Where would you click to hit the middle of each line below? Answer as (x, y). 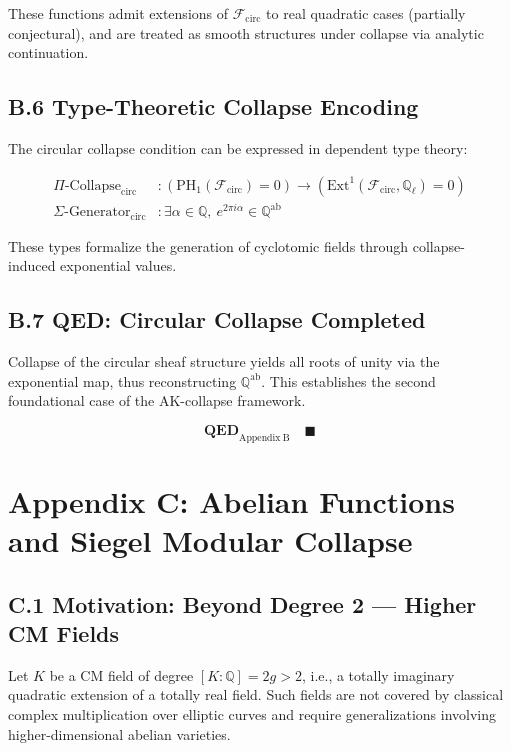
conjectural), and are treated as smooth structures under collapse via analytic (246, 32)
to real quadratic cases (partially (366, 13)
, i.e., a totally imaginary (378, 674)
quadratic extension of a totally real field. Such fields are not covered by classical (256, 694)
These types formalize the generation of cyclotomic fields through (208, 245)
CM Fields (64, 632)
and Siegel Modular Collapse (210, 539)
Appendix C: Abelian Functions (231, 500)
